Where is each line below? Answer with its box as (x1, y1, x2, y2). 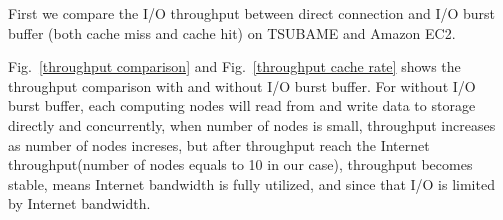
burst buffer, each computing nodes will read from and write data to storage (8, 95, 476, 116)
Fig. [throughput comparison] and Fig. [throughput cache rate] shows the (8, 56, 461, 77)
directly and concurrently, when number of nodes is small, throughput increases (8, 114, 496, 135)
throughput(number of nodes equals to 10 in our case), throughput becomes (8, 154, 473, 175)
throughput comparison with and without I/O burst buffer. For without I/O (8, 75, 476, 96)
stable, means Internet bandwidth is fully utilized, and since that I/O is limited (8, 173, 495, 194)
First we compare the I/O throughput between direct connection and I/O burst (8, 3, 496, 23)
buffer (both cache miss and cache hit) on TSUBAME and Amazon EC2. (8, 22, 456, 43)
